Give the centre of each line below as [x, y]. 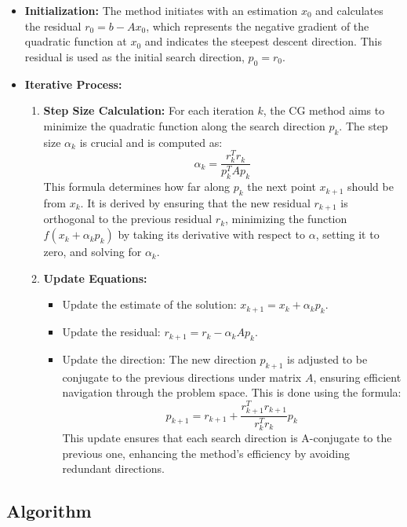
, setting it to [347, 234]
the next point [282, 187]
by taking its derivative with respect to [212, 234]
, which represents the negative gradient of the [258, 26]
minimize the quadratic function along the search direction [184, 125]
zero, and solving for [93, 252]
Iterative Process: [73, 84]
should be [371, 187]
